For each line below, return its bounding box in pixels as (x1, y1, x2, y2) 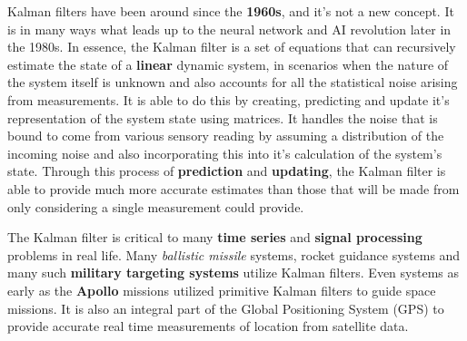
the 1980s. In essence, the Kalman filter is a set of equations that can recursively (7, 37, 456, 56)
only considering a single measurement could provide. (7, 197, 304, 216)
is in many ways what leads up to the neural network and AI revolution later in (7, 19, 452, 38)
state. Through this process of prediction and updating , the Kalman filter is (7, 161, 446, 180)
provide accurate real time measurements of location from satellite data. (7, 317, 409, 336)
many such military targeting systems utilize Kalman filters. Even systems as (7, 263, 460, 282)
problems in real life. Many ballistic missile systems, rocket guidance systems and (7, 245, 461, 264)
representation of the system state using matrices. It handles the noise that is (7, 108, 438, 127)
